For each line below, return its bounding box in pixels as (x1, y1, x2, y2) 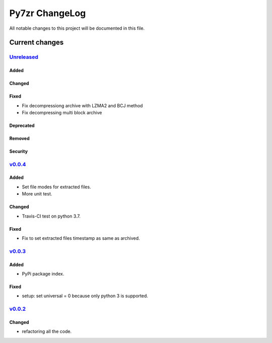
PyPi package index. (22, 270, 64, 277)
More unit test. (22, 191, 52, 197)
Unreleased (9, 53, 39, 60)
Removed (9, 135, 30, 141)
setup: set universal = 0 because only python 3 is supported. (22, 293, 149, 299)
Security (9, 148, 28, 154)
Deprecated (9, 122, 35, 128)
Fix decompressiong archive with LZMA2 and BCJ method (22, 102, 143, 108)
